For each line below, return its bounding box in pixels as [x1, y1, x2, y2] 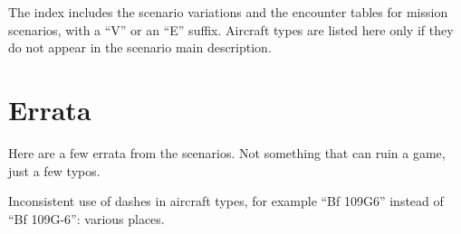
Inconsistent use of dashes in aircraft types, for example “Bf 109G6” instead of [8, 192, 444, 211]
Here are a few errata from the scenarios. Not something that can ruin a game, [8, 143, 446, 162]
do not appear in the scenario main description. [8, 38, 272, 57]
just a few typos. [8, 161, 101, 180]
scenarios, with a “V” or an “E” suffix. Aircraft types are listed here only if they [8, 20, 454, 39]
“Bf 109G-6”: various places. [8, 209, 165, 228]
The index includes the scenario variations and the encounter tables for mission [8, 3, 448, 21]
